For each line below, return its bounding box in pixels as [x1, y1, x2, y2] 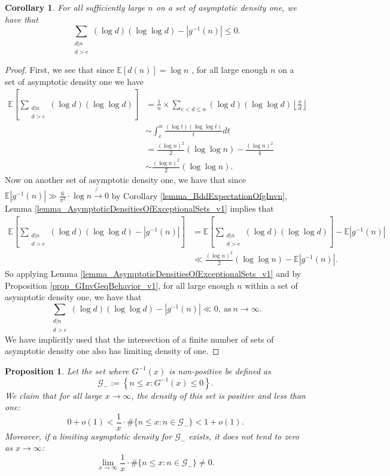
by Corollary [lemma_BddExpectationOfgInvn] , [111, 189, 288, 202]
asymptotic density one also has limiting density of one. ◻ [5, 344, 220, 357]
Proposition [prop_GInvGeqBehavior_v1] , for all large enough [5, 279, 234, 291]
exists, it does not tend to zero [188, 429, 299, 442]
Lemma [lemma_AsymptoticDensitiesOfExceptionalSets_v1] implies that [5, 202, 274, 215]
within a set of [245, 279, 298, 291]
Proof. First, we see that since [5, 63, 114, 75]
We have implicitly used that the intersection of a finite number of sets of [5, 332, 274, 345]
